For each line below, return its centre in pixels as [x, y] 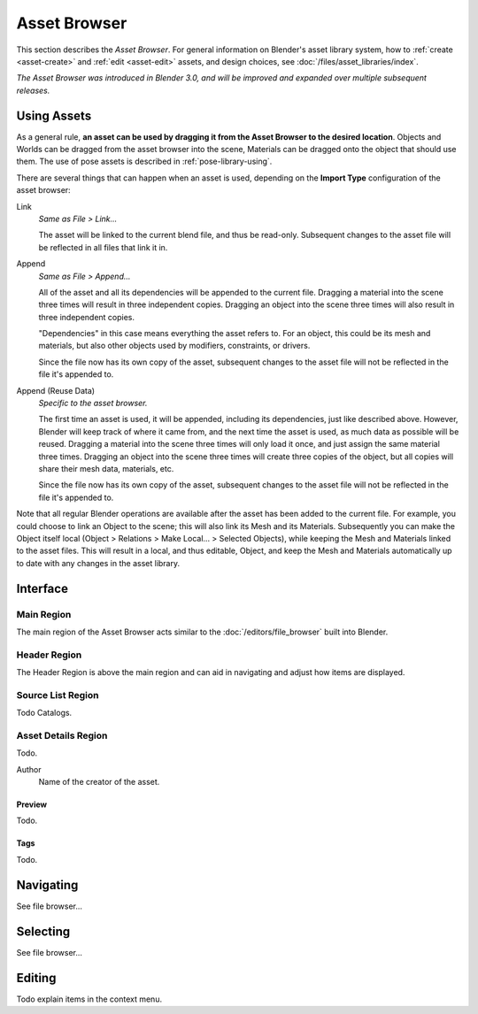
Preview [32, 804]
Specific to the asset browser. [93, 403]
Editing [36, 978]
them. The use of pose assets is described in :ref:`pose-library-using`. [144, 161]
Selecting [43, 931]
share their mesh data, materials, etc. [106, 469]
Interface [42, 588]
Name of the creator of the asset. [99, 782]
